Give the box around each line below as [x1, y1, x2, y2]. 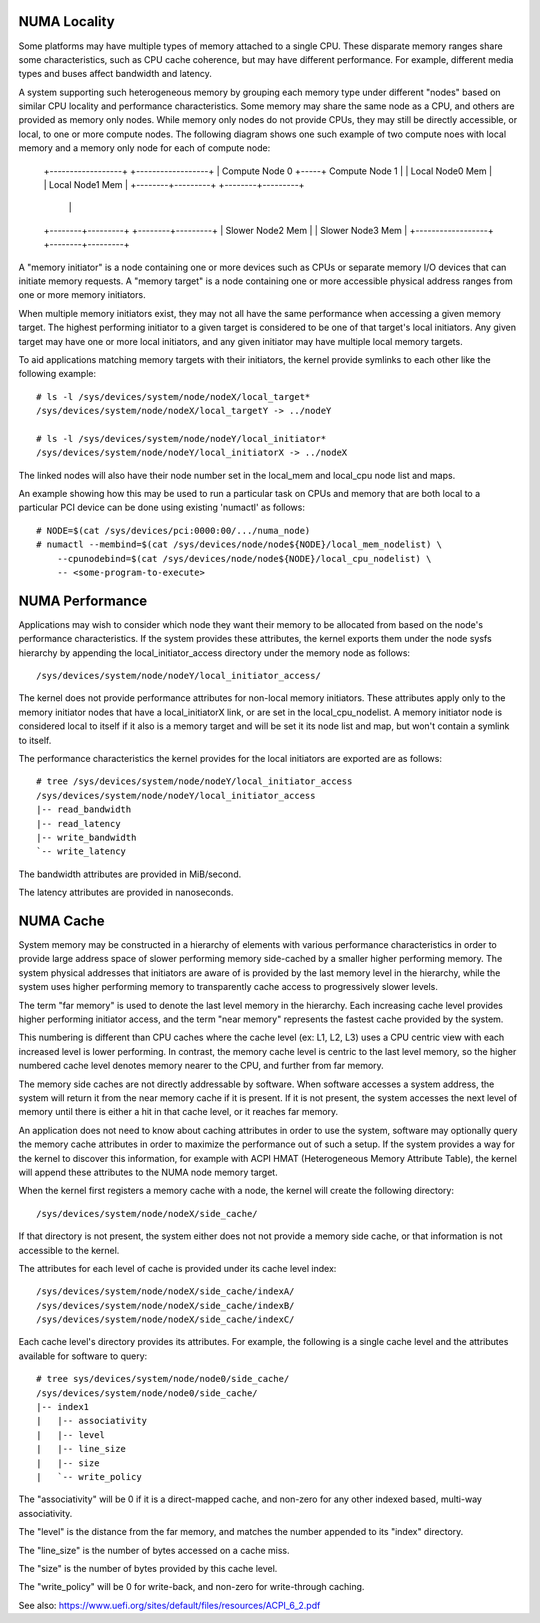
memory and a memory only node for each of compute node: [18, 142, 271, 154]
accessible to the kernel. [18, 1244, 120, 1256]
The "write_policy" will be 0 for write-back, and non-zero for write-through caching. [18, 1581, 365, 1593]
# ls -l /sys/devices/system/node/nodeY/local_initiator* [36, 433, 327, 444]
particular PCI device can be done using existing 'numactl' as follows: [18, 501, 305, 514]
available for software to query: [18, 1350, 148, 1362]
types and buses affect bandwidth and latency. [18, 68, 212, 80]
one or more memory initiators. [18, 289, 146, 301]
